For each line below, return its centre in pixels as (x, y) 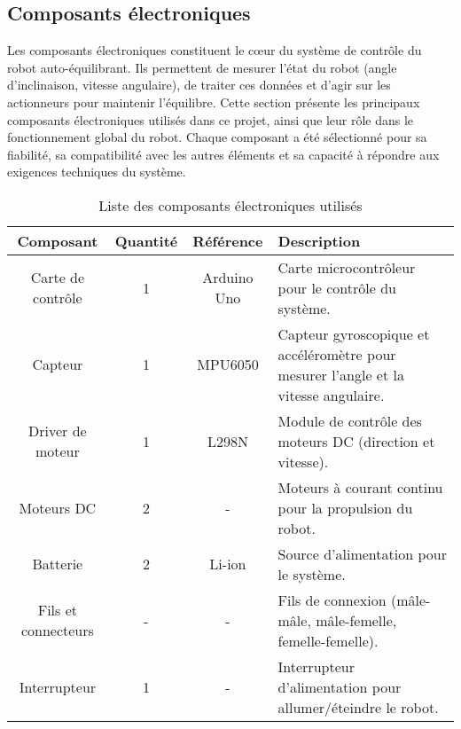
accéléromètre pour (337, 354)
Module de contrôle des (350, 420)
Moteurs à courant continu (360, 487)
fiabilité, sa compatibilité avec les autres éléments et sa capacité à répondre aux (223, 154)
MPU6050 (228, 364)
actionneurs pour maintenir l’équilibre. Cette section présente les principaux (214, 102)
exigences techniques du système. (97, 172)
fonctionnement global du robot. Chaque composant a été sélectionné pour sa (217, 137)
